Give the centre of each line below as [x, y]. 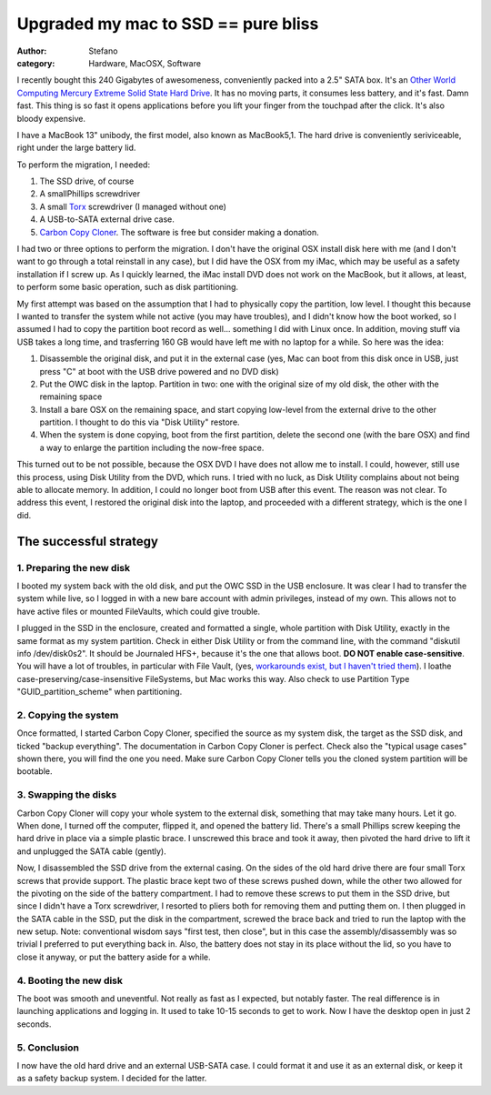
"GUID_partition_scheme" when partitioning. [100, 692]
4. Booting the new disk [70, 980]
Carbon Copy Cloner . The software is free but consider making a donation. [179, 232]
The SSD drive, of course [87, 181]
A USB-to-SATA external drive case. [107, 219]
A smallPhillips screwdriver [90, 194]
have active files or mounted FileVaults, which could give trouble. [139, 611]
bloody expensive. [51, 118]
